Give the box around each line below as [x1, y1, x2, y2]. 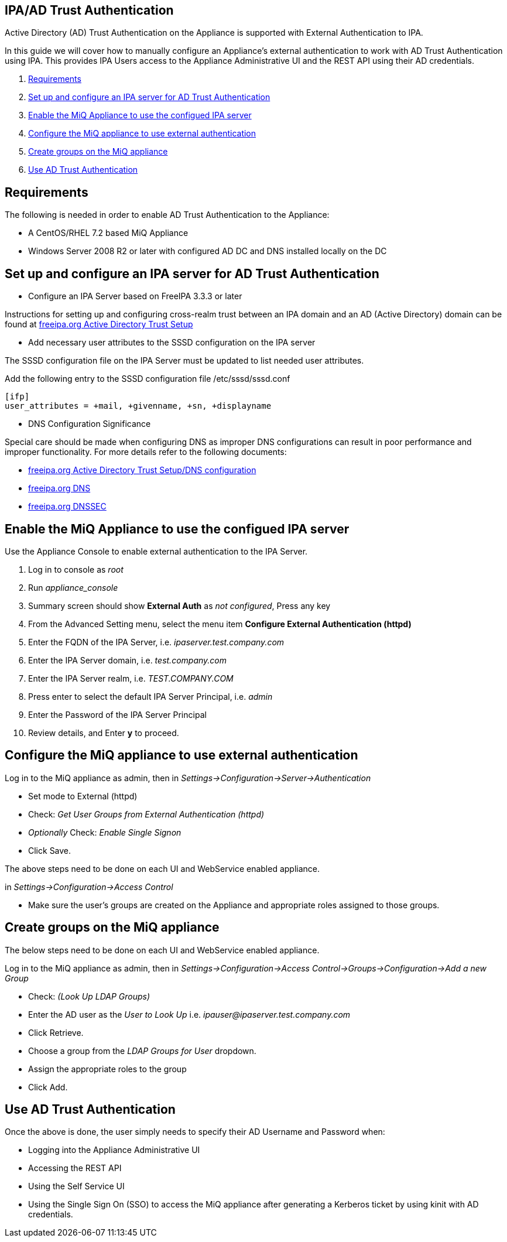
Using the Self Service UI [28, 1181, 125, 1192]
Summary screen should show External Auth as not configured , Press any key [28, 600, 331, 611]
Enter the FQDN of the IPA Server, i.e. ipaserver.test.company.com [28, 637, 285, 647]
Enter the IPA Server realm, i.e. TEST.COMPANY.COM [28, 673, 234, 683]
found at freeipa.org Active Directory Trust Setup [5, 319, 193, 330]
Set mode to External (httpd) [28, 791, 138, 801]
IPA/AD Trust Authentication [5, 3, 174, 18]
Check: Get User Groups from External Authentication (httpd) [28, 809, 265, 819]
